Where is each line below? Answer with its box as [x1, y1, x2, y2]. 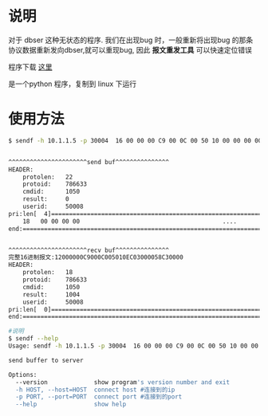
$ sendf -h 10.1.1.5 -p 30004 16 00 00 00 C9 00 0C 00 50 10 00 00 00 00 [8, 136, 262, 144]
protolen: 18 [22, 269, 73, 277]
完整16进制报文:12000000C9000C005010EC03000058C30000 [8, 253, 183, 261]
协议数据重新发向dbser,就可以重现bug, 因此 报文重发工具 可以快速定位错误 [8, 45, 253, 54]
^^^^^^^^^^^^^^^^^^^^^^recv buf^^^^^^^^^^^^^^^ [8, 246, 170, 254]
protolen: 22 [22, 173, 73, 181]
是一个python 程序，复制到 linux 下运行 [8, 79, 137, 88]
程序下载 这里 [8, 61, 53, 72]
